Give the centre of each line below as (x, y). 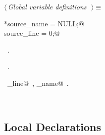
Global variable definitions (47, 6)
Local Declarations (53, 126)
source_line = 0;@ (32, 33)
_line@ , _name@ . (38, 83)
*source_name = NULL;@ (44, 23)
